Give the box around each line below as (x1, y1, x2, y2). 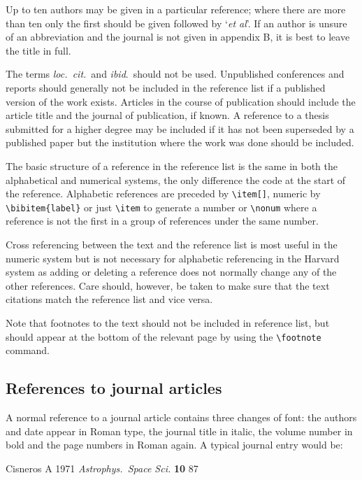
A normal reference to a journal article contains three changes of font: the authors (6, 410, 357, 425)
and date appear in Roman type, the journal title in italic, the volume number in (6, 423, 353, 438)
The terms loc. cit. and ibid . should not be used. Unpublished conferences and (6, 66, 345, 81)
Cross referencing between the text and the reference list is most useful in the (6, 237, 338, 252)
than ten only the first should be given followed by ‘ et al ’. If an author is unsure (6, 15, 347, 30)
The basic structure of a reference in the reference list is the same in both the (6, 158, 338, 173)
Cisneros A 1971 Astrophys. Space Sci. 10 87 (6, 460, 198, 475)
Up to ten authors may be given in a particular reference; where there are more (6, 2, 346, 16)
